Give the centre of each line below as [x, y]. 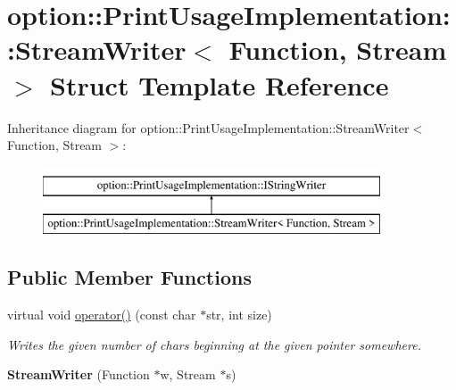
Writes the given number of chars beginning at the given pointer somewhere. [214, 344]
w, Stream [188, 374]
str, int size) [239, 315]
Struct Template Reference [220, 84]
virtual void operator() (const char [102, 315]
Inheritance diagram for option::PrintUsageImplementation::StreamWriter [208, 127]
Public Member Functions [129, 277]
